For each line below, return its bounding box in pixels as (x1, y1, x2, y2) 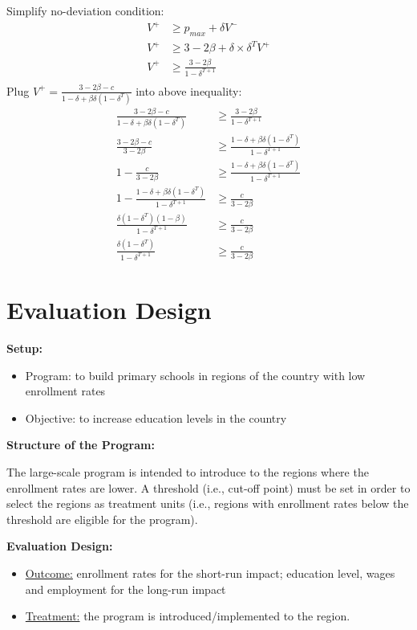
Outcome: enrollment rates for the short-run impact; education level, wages (25, 565, 395, 582)
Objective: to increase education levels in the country (25, 409, 287, 426)
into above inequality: (136, 82, 242, 99)
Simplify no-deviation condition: (6, 2, 164, 18)
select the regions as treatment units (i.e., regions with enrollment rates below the (6, 495, 409, 512)
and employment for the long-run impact (25, 580, 226, 597)
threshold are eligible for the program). (6, 510, 198, 527)
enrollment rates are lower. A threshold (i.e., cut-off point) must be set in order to (6, 479, 411, 496)
